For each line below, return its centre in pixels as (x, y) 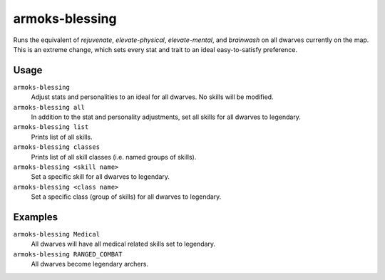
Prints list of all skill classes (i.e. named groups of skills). (114, 157)
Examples (36, 217)
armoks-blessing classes (56, 147)
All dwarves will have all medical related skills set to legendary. (123, 244)
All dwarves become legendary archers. (90, 264)
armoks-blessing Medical (56, 234)
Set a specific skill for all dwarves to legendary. (101, 177)
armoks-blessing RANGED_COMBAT (68, 254)
